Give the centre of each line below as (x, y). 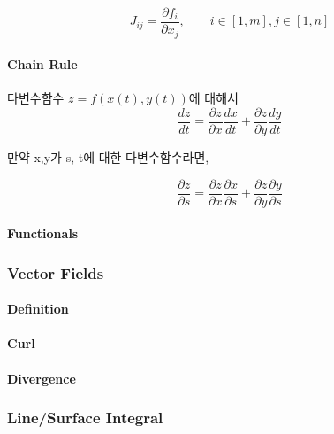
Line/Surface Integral (85, 418)
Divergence (42, 378)
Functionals (43, 233)
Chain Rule (42, 64)
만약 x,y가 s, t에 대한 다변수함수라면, (108, 156)
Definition (38, 309)
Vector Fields (56, 272)
